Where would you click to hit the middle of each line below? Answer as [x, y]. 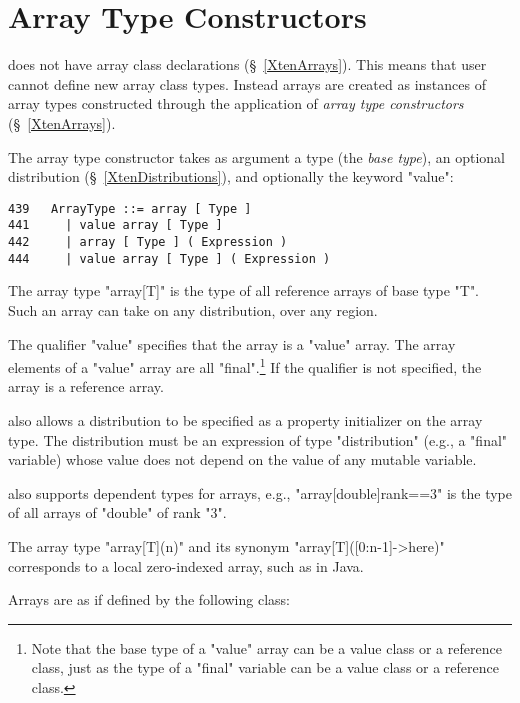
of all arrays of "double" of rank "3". [117, 512]
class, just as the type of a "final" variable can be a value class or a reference [265, 667]
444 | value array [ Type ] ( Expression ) [169, 258]
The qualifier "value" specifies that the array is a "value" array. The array [232, 343]
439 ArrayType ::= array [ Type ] [130, 208]
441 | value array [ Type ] [115, 225]
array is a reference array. [86, 386]
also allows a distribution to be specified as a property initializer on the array [245, 419]
